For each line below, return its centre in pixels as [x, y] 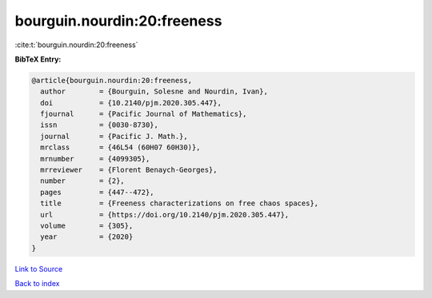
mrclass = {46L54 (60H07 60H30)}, [120, 147]
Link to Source [39, 268]
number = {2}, [83, 181]
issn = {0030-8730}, [100, 125]
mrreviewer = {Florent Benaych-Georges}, [129, 170]
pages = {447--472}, [98, 192]
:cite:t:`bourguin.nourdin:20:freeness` [76, 45]
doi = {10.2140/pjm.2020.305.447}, [131, 103]
